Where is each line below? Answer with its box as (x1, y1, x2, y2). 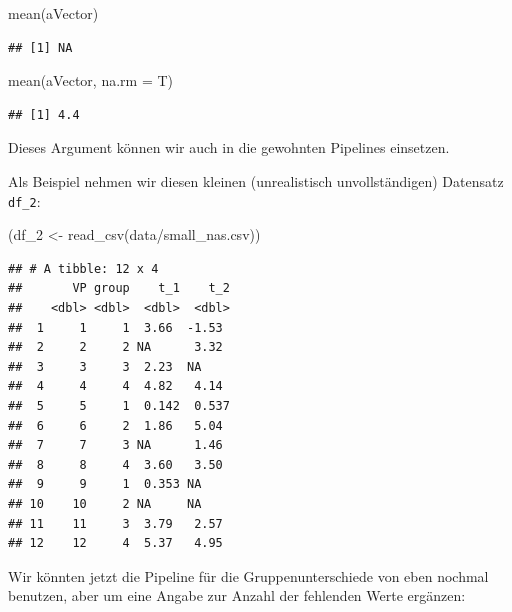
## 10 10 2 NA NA (8, 496, 202, 511)
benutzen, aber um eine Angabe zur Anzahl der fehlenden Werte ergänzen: (8, 585, 466, 606)
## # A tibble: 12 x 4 (8, 261, 159, 276)
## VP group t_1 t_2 (8, 281, 230, 296)
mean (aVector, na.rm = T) (8, 70, 173, 91)
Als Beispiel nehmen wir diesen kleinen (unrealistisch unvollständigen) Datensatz (8, 170, 504, 191)
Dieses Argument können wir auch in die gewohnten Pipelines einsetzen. (8, 137, 450, 158)
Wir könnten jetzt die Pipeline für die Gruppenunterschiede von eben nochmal (8, 565, 489, 586)
